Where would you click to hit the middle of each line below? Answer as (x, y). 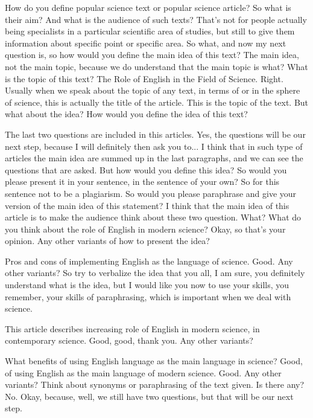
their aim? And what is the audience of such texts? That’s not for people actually (156, 19)
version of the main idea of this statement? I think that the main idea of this (147, 205)
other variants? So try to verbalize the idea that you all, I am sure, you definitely (155, 273)
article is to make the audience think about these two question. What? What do (153, 217)
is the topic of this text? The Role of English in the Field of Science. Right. (144, 78)
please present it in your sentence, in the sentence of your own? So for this (142, 182)
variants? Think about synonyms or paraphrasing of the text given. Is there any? (155, 384)
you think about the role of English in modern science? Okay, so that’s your (145, 229)
